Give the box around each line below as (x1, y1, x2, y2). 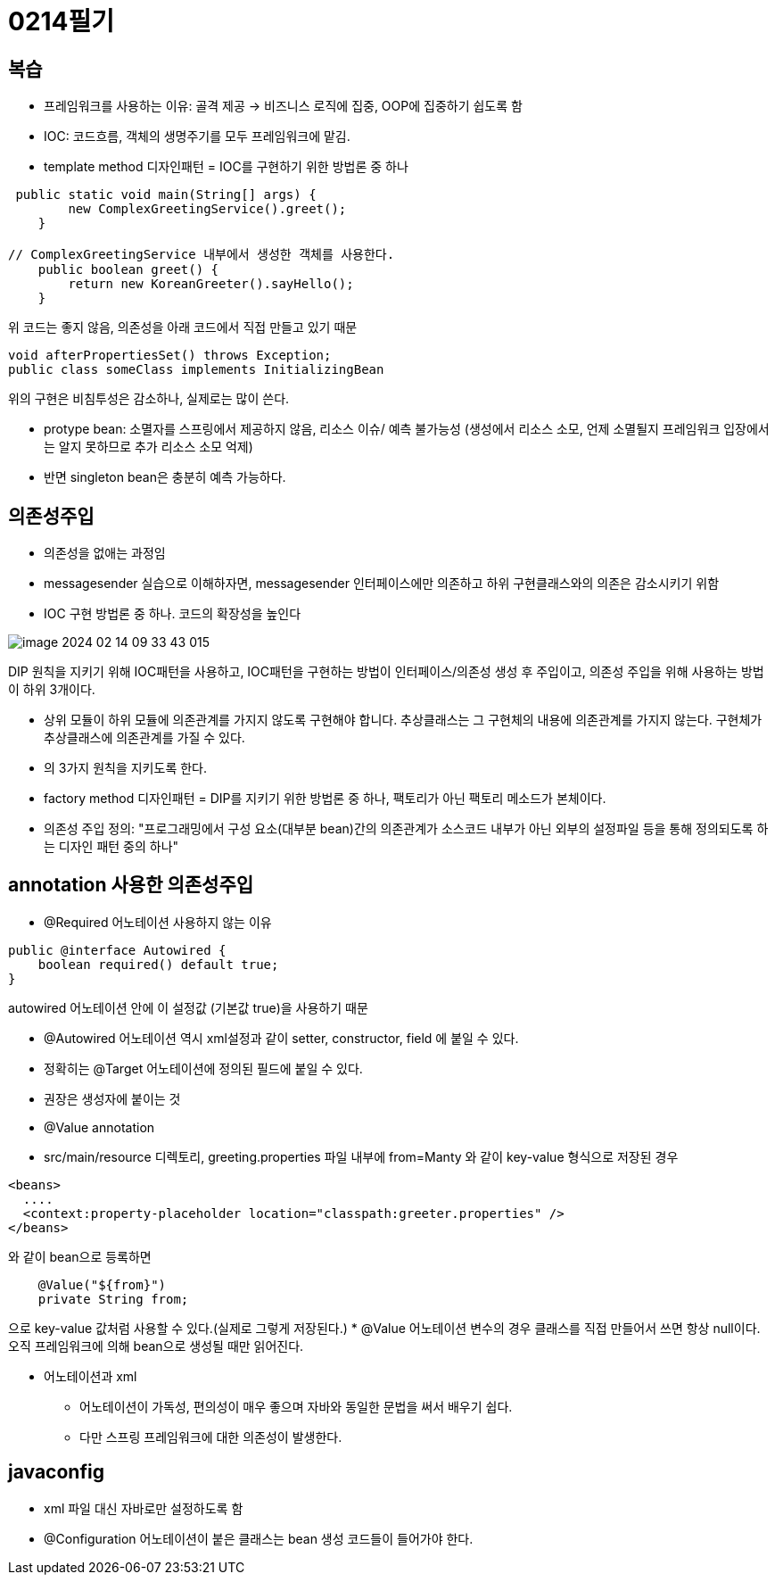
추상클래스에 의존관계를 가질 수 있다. (44, 730, 245, 746)
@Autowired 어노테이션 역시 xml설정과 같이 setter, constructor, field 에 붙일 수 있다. (44, 1030, 519, 1046)
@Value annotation (44, 1119, 155, 1135)
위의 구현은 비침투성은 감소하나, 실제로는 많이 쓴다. (8, 391, 290, 407)
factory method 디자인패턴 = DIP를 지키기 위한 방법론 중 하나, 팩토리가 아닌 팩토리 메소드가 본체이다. (44, 791, 606, 807)
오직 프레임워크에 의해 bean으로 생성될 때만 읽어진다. (8, 1338, 304, 1354)
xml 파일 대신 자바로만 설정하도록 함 (44, 1500, 243, 1516)
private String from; (37, 1291, 189, 1306)
